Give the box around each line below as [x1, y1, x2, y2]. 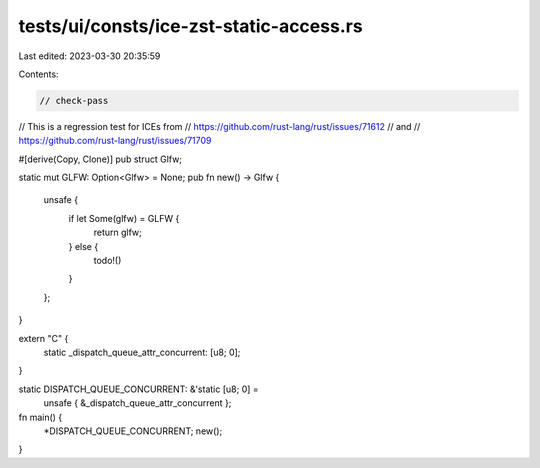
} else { [68, 240, 99, 252]
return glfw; [93, 226, 142, 239]
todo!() [93, 255, 122, 267]
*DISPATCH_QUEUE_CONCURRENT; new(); [43, 425, 223, 437]
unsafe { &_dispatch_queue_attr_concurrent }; [43, 397, 232, 409]
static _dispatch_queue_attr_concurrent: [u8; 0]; [43, 346, 241, 358]
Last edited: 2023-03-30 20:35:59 [18, 50, 161, 62]
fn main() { [18, 411, 63, 423]
